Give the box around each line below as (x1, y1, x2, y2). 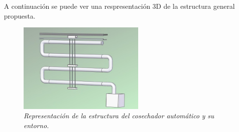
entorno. (24, 120, 49, 130)
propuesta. (4, 10, 35, 21)
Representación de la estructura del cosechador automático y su (24, 110, 214, 121)
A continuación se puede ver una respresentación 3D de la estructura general (4, 1, 235, 11)
